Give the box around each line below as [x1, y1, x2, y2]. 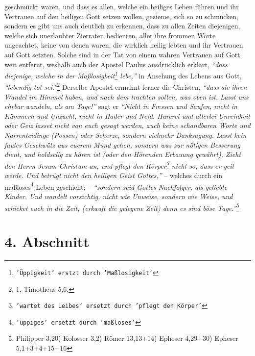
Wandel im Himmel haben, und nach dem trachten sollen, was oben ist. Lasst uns [4, 91, 249, 102]
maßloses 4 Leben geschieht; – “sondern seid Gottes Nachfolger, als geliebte [4, 180, 228, 192]
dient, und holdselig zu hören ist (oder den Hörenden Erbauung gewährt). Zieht [4, 149, 241, 159]
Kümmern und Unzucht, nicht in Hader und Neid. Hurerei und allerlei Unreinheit [4, 110, 250, 121]
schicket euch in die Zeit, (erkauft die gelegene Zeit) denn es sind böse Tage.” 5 [4, 201, 239, 213]
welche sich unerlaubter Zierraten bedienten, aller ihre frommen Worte [4, 30, 216, 40]
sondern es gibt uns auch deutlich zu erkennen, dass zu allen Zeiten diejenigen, [4, 21, 240, 31]
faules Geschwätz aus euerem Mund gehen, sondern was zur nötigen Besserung [4, 139, 240, 150]
